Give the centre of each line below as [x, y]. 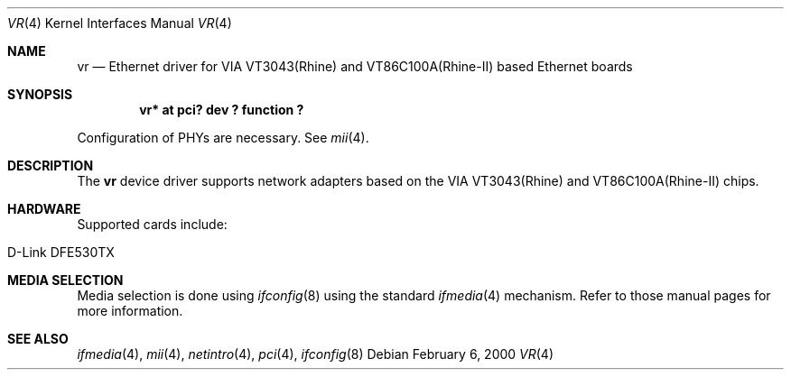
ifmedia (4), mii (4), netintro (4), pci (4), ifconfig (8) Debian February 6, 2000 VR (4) [316, 354]
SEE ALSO [38, 339]
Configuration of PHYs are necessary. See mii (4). [223, 138]
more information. [130, 311]
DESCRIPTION [51, 166]
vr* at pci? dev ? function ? [222, 110]
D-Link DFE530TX [61, 252]
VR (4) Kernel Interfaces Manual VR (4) [120, 23]
